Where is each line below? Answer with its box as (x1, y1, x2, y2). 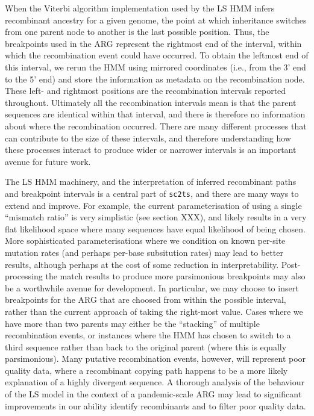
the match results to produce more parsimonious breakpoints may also (45, 270, 306, 282)
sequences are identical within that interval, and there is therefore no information (5, 108, 306, 120)
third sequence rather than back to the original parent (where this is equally (5, 340, 287, 353)
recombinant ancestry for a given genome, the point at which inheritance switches (5, 13, 307, 26)
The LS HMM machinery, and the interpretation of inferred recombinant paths (5, 175, 297, 188)
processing (5, 270, 43, 282)
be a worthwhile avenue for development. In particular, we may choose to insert (5, 281, 299, 294)
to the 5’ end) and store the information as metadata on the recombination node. (5, 72, 305, 85)
